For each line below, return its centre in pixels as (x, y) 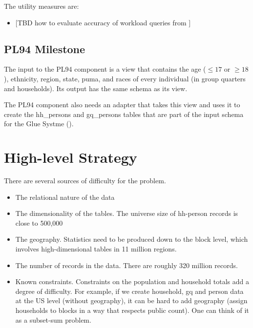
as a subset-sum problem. (53, 319)
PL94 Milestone (45, 48)
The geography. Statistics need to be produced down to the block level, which (132, 239)
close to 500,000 (39, 222)
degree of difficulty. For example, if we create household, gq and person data (129, 291)
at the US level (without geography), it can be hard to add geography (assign (131, 300)
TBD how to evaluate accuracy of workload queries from (102, 22)
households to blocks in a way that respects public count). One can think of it (132, 310)
